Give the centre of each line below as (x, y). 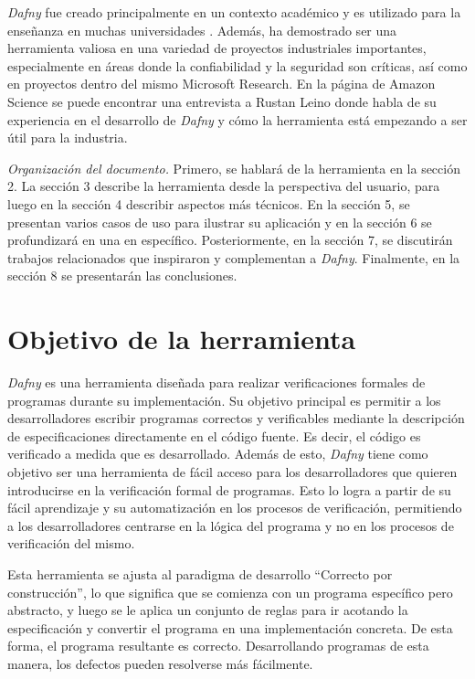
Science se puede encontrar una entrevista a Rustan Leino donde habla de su (222, 101)
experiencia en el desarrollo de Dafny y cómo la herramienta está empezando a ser (237, 119)
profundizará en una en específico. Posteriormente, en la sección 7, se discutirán (230, 240)
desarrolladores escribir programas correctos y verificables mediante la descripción (236, 418)
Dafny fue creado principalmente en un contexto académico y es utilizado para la (234, 12)
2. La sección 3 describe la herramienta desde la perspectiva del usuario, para (224, 186)
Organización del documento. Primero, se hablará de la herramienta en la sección (234, 168)
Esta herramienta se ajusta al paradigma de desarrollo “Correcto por (200, 573)
